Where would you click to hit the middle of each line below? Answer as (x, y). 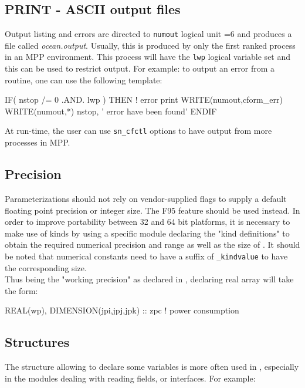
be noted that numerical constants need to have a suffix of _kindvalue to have (146, 256)
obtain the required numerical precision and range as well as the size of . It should (152, 244)
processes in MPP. (38, 142)
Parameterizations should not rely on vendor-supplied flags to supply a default (146, 198)
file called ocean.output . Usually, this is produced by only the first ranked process (150, 45)
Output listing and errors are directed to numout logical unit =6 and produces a (148, 34)
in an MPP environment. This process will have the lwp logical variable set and (148, 57)
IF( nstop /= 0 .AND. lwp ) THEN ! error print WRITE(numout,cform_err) (144, 99)
